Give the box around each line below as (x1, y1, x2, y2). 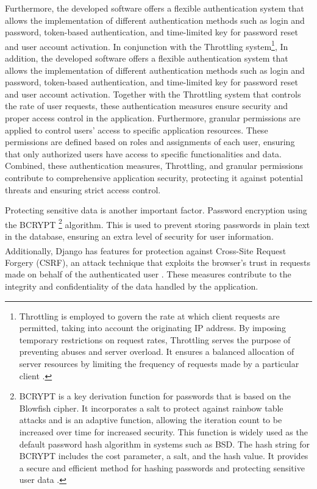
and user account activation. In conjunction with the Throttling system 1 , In (5, 38, 288, 52)
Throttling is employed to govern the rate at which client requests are (19, 309, 280, 322)
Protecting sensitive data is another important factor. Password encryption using (5, 204, 307, 216)
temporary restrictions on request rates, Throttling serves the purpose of (19, 333, 291, 346)
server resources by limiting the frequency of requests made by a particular (19, 357, 299, 369)
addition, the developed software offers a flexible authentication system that (5, 52, 288, 65)
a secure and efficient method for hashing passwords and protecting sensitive (19, 461, 305, 474)
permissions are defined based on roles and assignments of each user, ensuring (5, 135, 295, 148)
